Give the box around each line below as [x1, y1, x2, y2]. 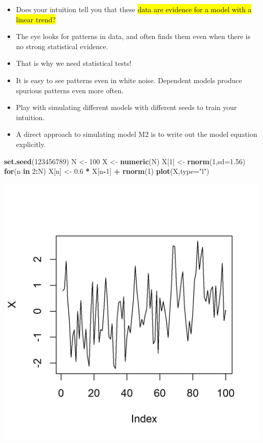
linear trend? [16, 14, 56, 24]
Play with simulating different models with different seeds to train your [16, 102, 237, 113]
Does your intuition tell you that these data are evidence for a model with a [16, 4, 252, 14]
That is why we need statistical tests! [16, 58, 131, 68]
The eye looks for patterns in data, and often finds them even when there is [16, 31, 250, 42]
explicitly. [16, 138, 46, 149]
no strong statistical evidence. [16, 41, 108, 51]
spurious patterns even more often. [16, 85, 124, 95]
